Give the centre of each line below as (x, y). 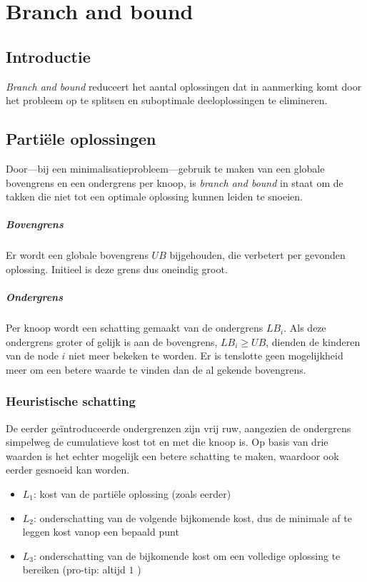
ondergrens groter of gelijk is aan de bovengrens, (112, 341)
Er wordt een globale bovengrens (77, 255)
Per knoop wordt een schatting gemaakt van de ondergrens (135, 328)
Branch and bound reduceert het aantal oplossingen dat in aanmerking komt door (184, 86)
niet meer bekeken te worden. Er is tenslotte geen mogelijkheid (206, 356)
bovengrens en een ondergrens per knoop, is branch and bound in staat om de (175, 182)
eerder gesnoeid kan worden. (68, 470)
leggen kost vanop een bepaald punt (101, 532)
